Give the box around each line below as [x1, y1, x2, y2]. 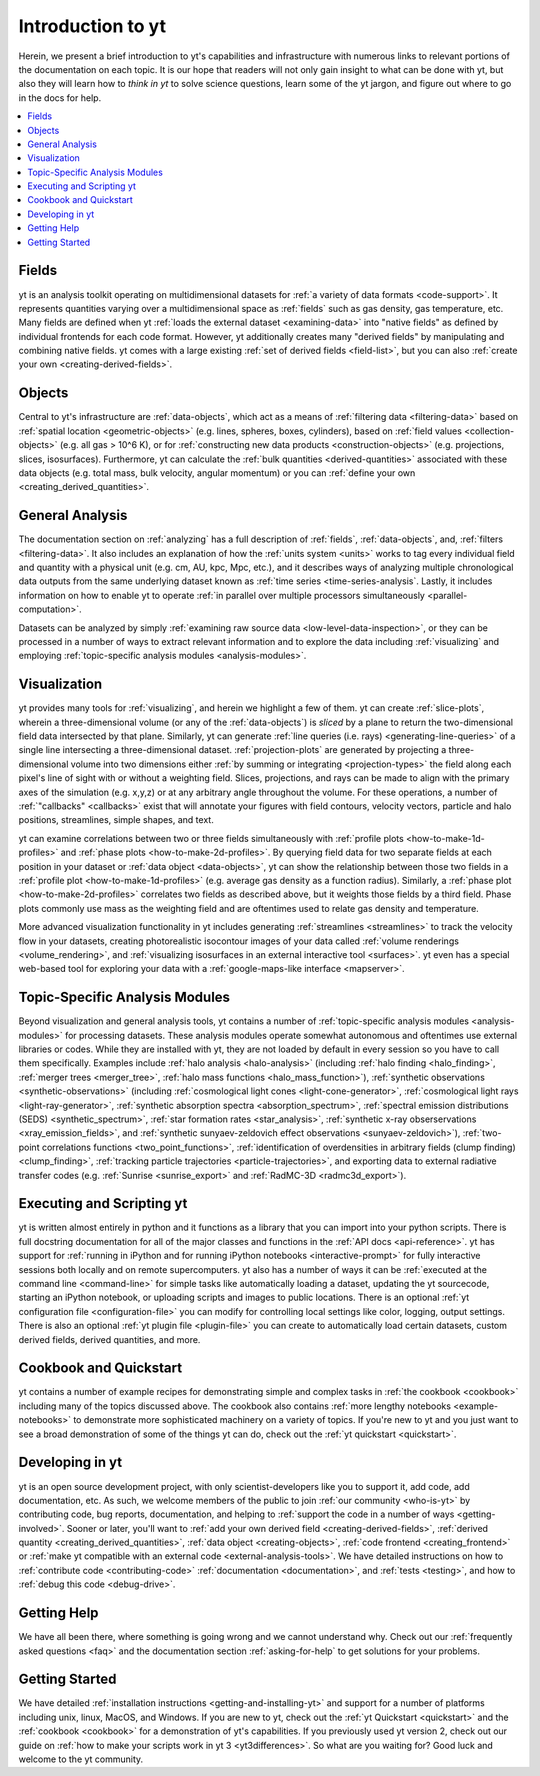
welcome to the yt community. [18, 1753, 144, 1765]
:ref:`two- [462, 1127, 502, 1139]
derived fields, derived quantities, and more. [18, 1333, 201, 1345]
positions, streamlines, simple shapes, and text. [18, 814, 214, 826]
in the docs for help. [18, 91, 102, 104]
